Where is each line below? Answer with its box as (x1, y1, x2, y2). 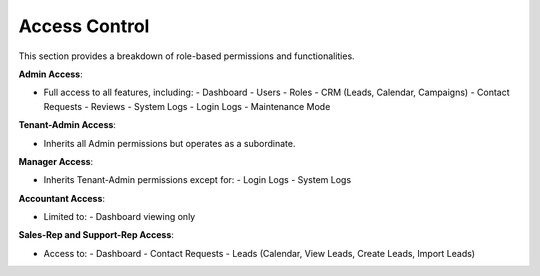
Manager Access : (18, 155, 94, 167)
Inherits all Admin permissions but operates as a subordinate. (43, 137, 296, 149)
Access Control (18, 15, 150, 37)
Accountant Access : (18, 192, 105, 204)
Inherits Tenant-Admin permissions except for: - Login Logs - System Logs (43, 174, 352, 186)
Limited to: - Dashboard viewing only (43, 211, 196, 223)
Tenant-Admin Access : (18, 119, 117, 131)
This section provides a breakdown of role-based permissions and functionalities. (18, 50, 355, 62)
